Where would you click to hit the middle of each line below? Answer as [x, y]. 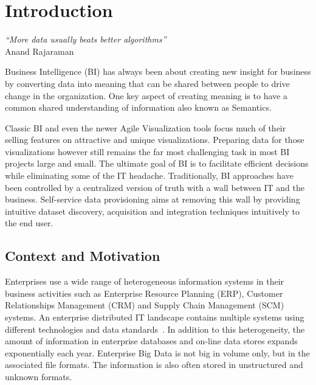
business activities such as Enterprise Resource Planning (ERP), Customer [144, 293]
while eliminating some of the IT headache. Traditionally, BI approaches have [149, 175]
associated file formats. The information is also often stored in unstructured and [154, 365]
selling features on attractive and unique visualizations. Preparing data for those [155, 140]
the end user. [29, 223]
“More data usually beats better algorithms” [86, 39]
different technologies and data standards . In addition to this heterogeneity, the [155, 329]
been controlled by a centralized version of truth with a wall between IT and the [155, 187]
